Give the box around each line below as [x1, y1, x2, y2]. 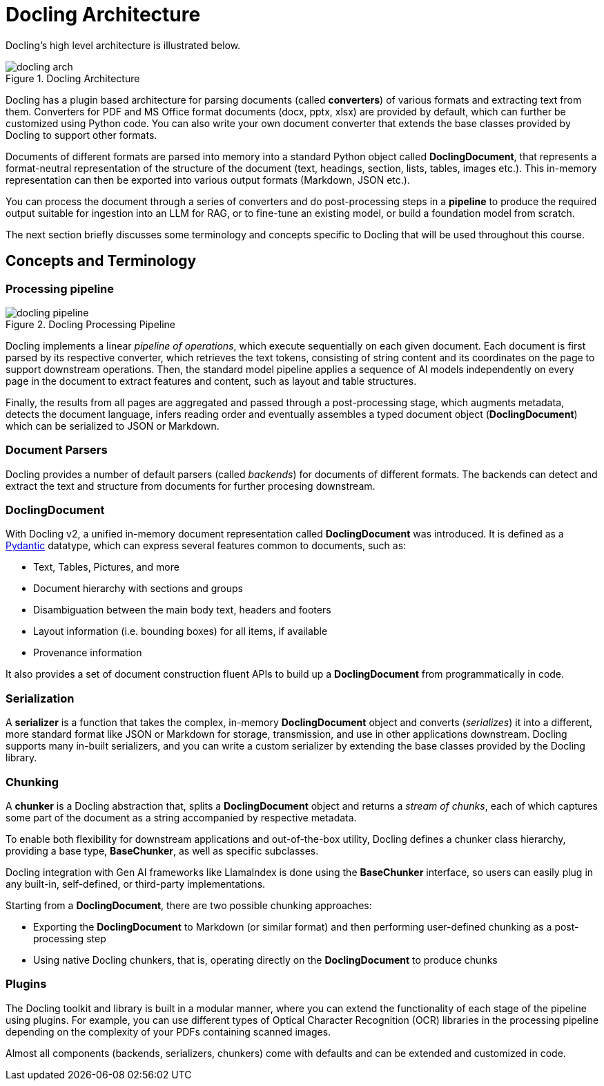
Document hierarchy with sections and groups [33, 582, 243, 595]
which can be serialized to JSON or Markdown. [6, 419, 220, 432]
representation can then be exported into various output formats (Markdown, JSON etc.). [6, 173, 410, 186]
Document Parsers [6, 443, 108, 457]
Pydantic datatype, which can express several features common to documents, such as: [6, 540, 407, 552]
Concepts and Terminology [6, 252, 197, 270]
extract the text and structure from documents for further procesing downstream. [6, 479, 376, 492]
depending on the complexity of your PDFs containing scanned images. [6, 1025, 331, 1038]
